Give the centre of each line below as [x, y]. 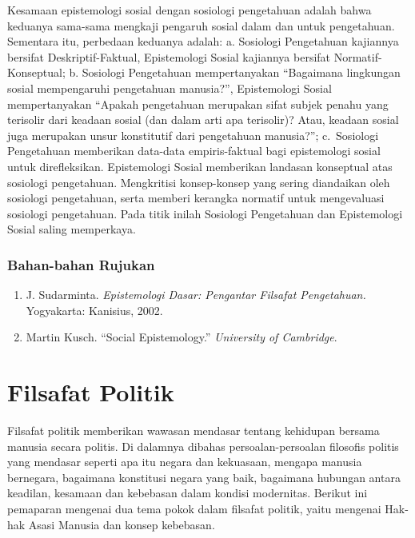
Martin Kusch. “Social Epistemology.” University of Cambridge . [182, 337]
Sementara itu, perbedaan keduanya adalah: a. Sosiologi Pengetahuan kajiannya [203, 41]
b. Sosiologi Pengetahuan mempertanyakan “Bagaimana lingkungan [235, 72]
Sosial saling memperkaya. [72, 229]
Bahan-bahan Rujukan [81, 264]
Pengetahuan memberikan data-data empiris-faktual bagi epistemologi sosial [194, 151]
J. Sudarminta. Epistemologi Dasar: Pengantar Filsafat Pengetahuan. [196, 295]
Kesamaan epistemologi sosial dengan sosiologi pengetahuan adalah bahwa [190, 10]
